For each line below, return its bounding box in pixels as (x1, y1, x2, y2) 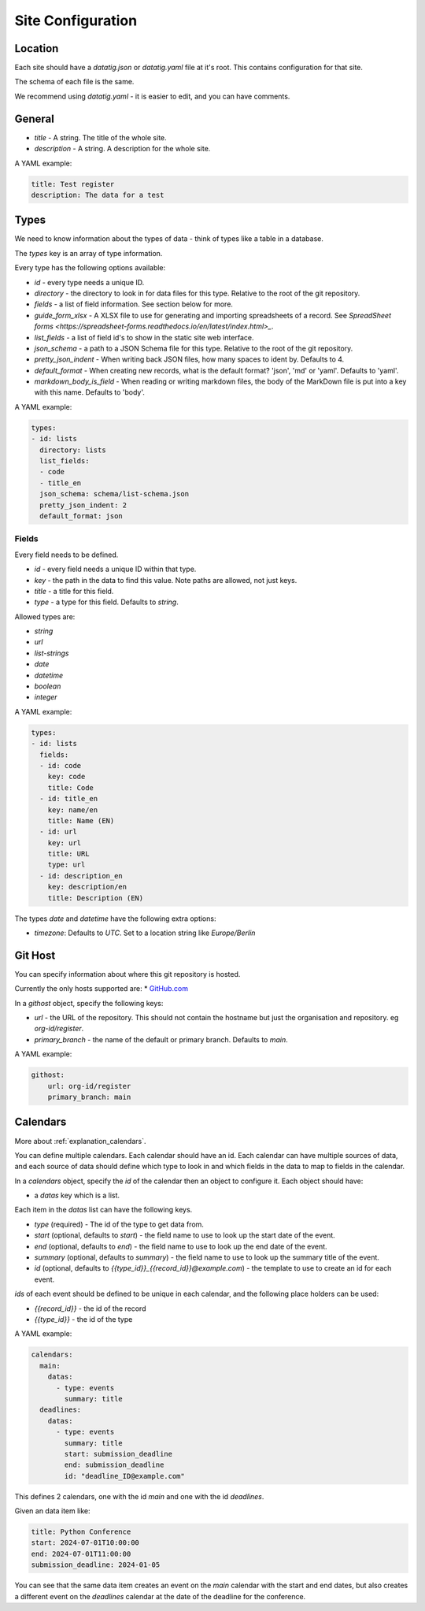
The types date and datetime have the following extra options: (14, 914, 216, 923)
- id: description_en (39, 871, 124, 880)
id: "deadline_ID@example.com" (64, 1472, 185, 1480)
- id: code (39, 761, 82, 770)
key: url (47, 838, 82, 847)
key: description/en (47, 882, 128, 892)
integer (34, 692, 58, 702)
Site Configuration (14, 12, 138, 29)
